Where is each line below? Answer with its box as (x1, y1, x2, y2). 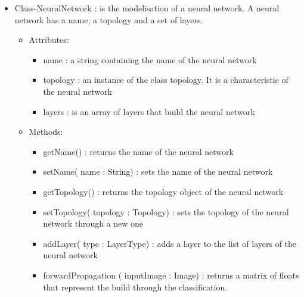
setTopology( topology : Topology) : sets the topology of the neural (43, 205, 289, 218)
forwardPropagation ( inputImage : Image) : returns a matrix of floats (43, 268, 299, 281)
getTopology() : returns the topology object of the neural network (43, 185, 284, 197)
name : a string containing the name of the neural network (43, 53, 257, 66)
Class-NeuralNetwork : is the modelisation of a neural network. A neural (14, 2, 280, 14)
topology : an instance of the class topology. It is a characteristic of (43, 73, 289, 86)
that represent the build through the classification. (43, 280, 228, 293)
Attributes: (29, 33, 69, 46)
